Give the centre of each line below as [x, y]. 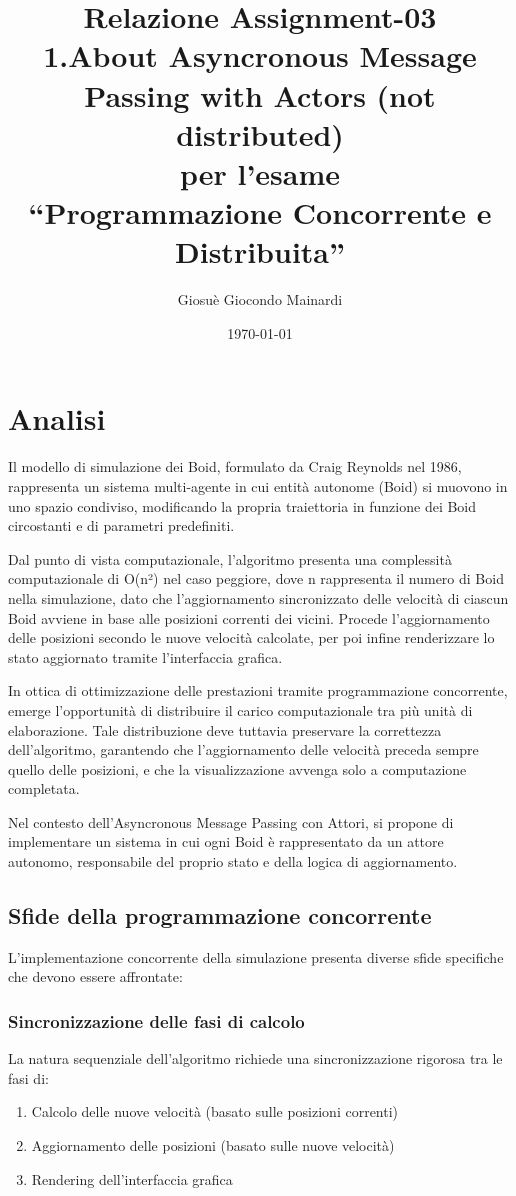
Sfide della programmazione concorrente [220, 915]
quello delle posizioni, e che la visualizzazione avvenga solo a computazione [237, 768]
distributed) [260, 133]
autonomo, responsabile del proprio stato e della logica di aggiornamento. [233, 861]
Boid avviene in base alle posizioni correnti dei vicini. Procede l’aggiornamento [249, 617]
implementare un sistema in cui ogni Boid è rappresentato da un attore [226, 841]
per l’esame [260, 172]
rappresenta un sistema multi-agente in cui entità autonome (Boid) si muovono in [258, 485]
